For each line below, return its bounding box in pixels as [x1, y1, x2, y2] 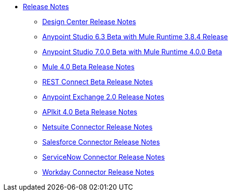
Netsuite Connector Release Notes [42, 123, 153, 131]
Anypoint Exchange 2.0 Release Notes [42, 93, 165, 101]
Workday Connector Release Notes [42, 168, 154, 176]
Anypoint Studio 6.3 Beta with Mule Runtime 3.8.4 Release [42, 32, 228, 41]
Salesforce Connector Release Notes [42, 138, 160, 146]
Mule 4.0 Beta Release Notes [42, 63, 135, 71]
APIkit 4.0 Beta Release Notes [42, 108, 137, 116]
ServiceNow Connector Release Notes [42, 153, 165, 161]
